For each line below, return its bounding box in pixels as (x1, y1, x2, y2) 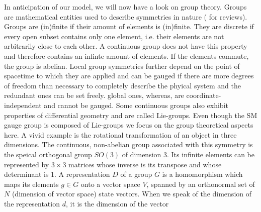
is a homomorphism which (162, 169, 243, 179)
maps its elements (4, 178, 59, 189)
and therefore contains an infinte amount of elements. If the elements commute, (4, 50, 249, 61)
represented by (4, 159, 49, 169)
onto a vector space (80, 178, 140, 189)
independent (4, 99, 42, 110)
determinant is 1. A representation (4, 169, 110, 179)
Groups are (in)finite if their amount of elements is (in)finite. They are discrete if (4, 21, 254, 32)
